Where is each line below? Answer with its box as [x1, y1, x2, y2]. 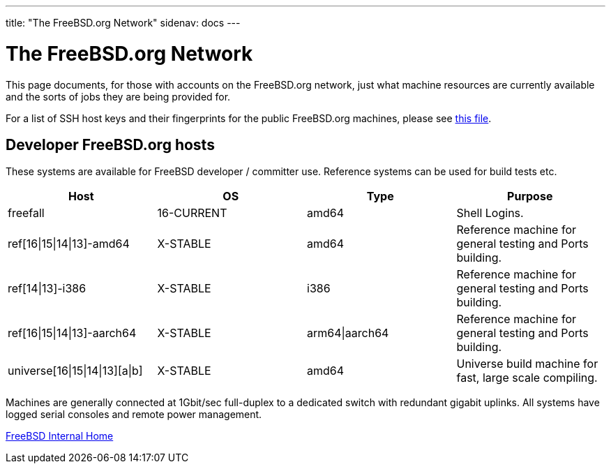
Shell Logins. [456, 206, 524, 221]
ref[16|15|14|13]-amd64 [8, 237, 130, 251]
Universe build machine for [456, 357, 598, 371]
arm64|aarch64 [307, 326, 389, 341]
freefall [8, 206, 45, 221]
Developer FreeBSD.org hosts [6, 135, 215, 154]
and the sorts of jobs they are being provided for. [6, 90, 231, 103]
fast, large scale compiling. [456, 371, 598, 385]
